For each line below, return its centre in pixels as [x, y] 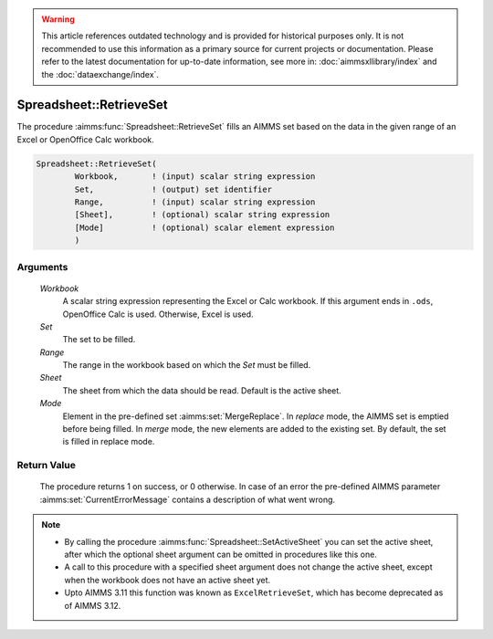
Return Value [47, 466]
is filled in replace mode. [109, 442]
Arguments [42, 267]
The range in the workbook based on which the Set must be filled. [187, 365]
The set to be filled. [99, 340]
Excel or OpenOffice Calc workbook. [85, 139]
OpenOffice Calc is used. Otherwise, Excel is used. [158, 314]
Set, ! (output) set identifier [173, 189]
